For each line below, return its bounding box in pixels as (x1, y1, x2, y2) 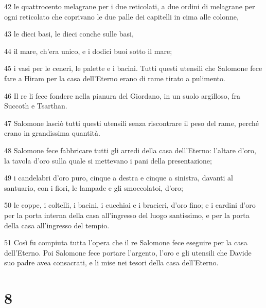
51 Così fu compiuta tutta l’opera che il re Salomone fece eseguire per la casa (4, 237, 247, 248)
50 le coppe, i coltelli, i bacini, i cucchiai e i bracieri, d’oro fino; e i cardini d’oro (4, 200, 256, 210)
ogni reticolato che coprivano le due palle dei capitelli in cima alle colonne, (4, 11, 239, 22)
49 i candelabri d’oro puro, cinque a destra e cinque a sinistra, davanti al (4, 172, 233, 183)
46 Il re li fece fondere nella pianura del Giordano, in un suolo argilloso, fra (4, 90, 241, 101)
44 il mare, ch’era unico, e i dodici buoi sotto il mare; (4, 45, 172, 56)
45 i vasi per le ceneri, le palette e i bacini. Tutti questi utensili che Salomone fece (4, 63, 262, 74)
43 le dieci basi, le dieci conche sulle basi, (4, 28, 134, 39)
